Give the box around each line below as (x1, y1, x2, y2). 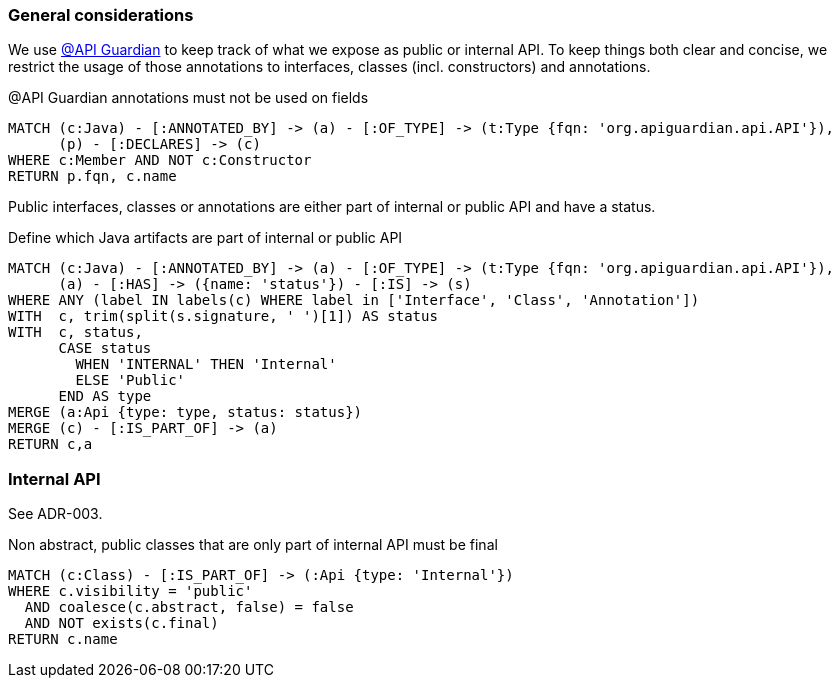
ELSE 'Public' (75, 372, 186, 389)
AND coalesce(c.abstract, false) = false (24, 599, 354, 616)
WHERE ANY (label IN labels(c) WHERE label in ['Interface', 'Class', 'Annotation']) (8, 292, 700, 309)
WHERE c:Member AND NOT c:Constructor (8, 152, 312, 169)
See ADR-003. (8, 505, 103, 523)
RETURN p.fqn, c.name (8, 168, 177, 185)
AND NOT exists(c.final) (24, 615, 219, 632)
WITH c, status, (8, 324, 143, 341)
